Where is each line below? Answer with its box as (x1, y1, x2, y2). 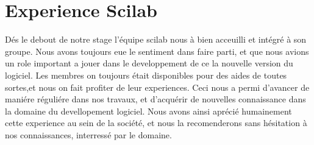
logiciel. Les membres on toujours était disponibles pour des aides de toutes (5, 68, 287, 81)
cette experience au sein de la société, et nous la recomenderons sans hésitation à (5, 116, 307, 129)
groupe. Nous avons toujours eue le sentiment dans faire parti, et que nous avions (5, 44, 309, 57)
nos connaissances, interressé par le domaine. (5, 128, 172, 141)
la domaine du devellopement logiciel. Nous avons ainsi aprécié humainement (5, 104, 292, 117)
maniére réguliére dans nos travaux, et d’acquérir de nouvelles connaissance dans (5, 93, 306, 105)
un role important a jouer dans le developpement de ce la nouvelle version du (5, 57, 293, 69)
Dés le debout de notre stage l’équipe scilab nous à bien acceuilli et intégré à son (5, 33, 307, 46)
